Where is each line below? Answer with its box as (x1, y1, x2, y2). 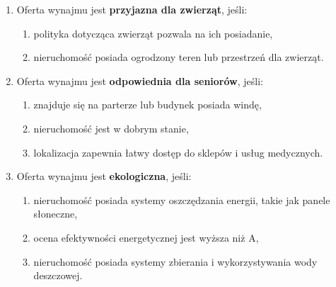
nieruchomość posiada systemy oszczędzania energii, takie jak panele (33, 192, 330, 207)
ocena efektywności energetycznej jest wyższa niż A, (33, 230, 259, 244)
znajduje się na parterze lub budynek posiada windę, (33, 97, 262, 112)
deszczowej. (33, 268, 83, 283)
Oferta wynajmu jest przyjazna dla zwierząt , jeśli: (16, 2, 248, 16)
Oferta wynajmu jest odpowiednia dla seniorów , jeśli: (16, 73, 263, 88)
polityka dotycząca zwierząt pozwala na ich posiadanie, (33, 26, 273, 40)
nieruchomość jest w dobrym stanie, (33, 120, 189, 135)
